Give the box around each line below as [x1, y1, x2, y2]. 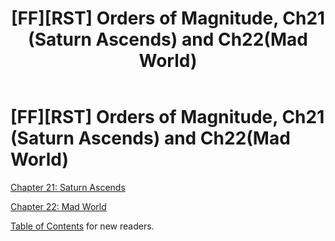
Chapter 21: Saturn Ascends [10, 181, 126, 193]
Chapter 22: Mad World [10, 200, 107, 212]
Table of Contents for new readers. [10, 220, 155, 232]
